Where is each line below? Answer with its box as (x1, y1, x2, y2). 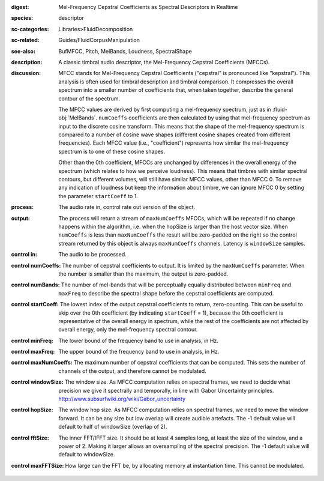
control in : (11, 251, 37, 258)
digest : (11, 4, 29, 10)
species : (11, 14, 33, 22)
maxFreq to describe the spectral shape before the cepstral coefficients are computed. (58, 289, 274, 297)
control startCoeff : (11, 301, 59, 308)
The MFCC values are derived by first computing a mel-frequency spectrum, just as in (58, 106, 271, 113)
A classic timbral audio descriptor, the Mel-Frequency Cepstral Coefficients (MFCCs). (58, 58, 270, 65)
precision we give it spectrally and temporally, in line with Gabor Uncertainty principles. (58, 387, 274, 394)
